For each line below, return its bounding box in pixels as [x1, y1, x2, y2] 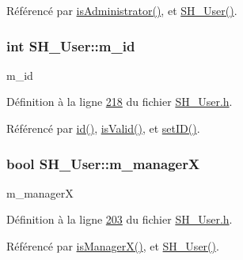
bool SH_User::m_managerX [6, 153, 200, 173]
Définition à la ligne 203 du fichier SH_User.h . [6, 211, 233, 228]
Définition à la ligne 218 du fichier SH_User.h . [6, 93, 233, 110]
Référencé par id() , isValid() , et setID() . [6, 120, 200, 136]
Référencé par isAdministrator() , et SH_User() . [6, 2, 237, 18]
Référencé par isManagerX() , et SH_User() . [6, 238, 219, 254]
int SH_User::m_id [6, 36, 135, 55]
